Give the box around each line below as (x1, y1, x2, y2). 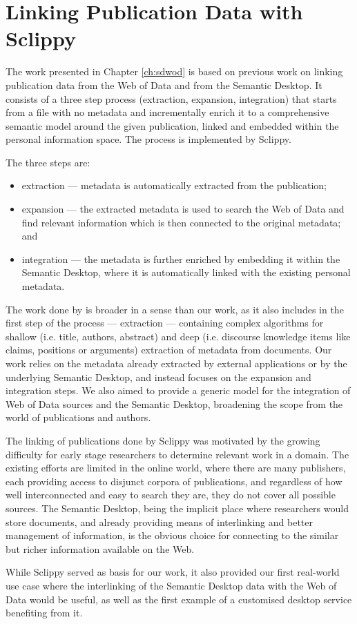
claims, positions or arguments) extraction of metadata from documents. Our (6, 342, 332, 357)
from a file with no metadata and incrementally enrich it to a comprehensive (6, 105, 329, 119)
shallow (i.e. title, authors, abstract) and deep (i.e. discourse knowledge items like (6, 329, 351, 343)
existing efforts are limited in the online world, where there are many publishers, (6, 460, 346, 475)
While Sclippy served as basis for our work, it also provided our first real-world (6, 565, 340, 579)
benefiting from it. (6, 605, 83, 620)
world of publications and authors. (6, 410, 151, 425)
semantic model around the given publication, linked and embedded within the (6, 118, 339, 133)
